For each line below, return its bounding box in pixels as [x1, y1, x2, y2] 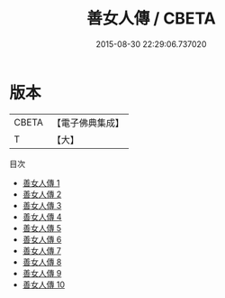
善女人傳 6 [22, 234, 62, 245]
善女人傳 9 [22, 267, 62, 278]
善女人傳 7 [22, 245, 61, 256]
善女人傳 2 [22, 189, 62, 200]
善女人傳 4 [22, 211, 62, 222]
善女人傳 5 [22, 222, 62, 233]
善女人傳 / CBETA [86, 8, 216, 29]
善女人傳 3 [22, 200, 62, 210]
